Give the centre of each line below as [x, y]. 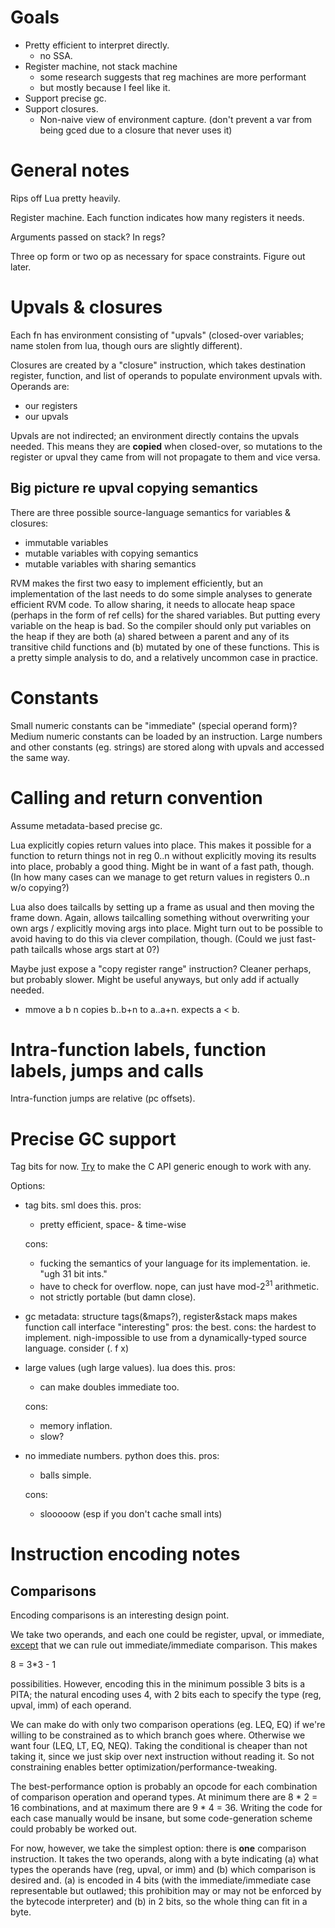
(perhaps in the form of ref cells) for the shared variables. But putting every [165, 615]
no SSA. [56, 55]
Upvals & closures [86, 307]
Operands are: [40, 386]
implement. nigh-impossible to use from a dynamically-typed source [165, 1338]
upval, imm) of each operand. [71, 1705]
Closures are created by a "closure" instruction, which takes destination [158, 365]
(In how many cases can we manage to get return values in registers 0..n [160, 877]
